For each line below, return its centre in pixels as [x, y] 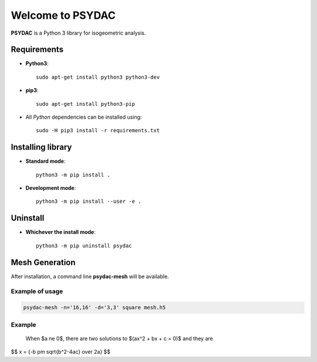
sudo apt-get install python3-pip [85, 104]
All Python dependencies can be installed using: [84, 117]
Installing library [41, 147]
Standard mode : [45, 161]
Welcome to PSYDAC [63, 15]
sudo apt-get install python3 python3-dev [98, 77]
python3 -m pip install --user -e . [89, 202]
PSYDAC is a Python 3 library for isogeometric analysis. [78, 33]
